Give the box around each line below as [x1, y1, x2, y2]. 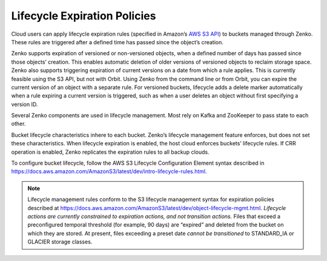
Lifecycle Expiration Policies [11, 9, 156, 22]
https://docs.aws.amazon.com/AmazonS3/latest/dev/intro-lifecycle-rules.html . [11, 168, 207, 175]
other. [11, 120, 26, 127]
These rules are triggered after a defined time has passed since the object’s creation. [11, 38, 224, 45]
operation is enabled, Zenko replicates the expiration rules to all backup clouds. [11, 148, 210, 156]
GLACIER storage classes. [27, 238, 93, 245]
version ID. [11, 101, 38, 108]
